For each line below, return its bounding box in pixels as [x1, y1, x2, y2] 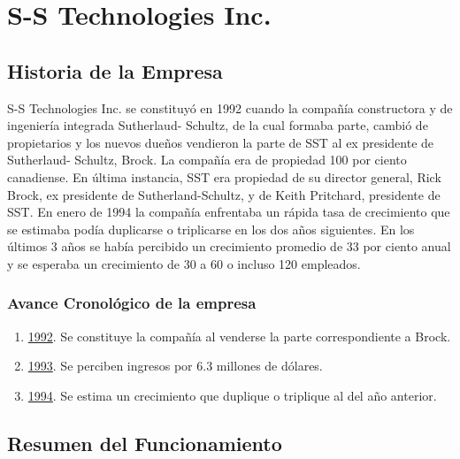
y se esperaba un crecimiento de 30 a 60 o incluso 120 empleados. [7, 254, 361, 272]
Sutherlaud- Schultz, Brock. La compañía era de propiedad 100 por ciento [7, 150, 407, 169]
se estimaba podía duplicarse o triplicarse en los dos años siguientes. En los [7, 219, 415, 238]
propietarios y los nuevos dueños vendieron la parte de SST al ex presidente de [7, 133, 434, 151]
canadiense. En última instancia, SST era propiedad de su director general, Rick [7, 167, 441, 186]
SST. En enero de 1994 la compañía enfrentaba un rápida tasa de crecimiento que [7, 203, 450, 221]
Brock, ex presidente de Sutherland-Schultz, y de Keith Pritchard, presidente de [7, 185, 441, 203]
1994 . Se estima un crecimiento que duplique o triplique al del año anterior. [27, 386, 437, 404]
